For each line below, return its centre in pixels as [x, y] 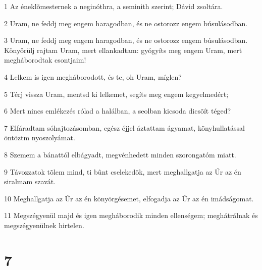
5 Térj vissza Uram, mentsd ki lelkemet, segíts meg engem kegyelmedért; [116, 94]
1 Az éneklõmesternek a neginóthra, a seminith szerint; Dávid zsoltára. [114, 6]
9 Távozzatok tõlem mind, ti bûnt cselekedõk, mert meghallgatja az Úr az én [123, 171]
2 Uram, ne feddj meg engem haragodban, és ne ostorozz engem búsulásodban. [126, 23]
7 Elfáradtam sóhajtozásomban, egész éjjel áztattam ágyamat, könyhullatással [124, 127]
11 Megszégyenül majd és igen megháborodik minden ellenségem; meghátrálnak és [131, 215]
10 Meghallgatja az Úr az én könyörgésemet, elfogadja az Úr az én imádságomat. [129, 198]
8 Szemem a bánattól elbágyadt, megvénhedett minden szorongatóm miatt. [120, 154]
